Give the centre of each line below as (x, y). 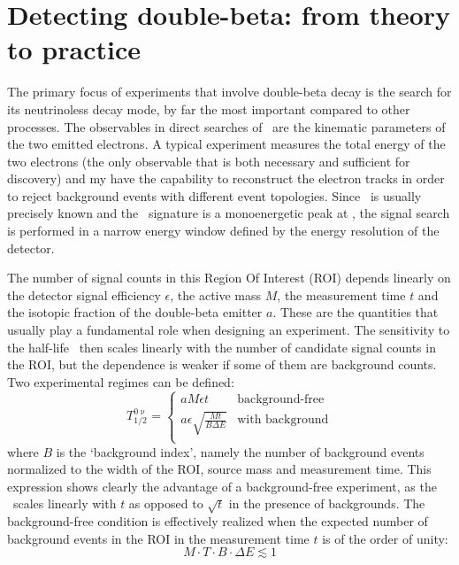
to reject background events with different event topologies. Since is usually (214, 195)
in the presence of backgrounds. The (327, 503)
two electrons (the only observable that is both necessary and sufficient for (209, 161)
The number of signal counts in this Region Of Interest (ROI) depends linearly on (229, 278)
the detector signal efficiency (84, 294)
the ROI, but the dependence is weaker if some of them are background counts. (222, 364)
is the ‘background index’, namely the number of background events (240, 451)
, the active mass (216, 294)
